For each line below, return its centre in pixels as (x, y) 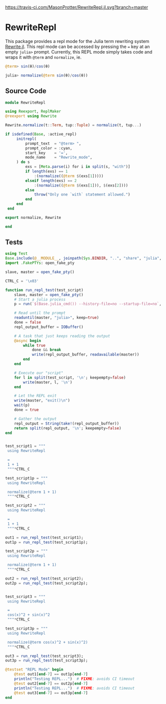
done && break (46, 350)
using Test (16, 254)
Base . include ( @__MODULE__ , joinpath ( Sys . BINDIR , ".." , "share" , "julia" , (83, 258)
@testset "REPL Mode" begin (34, 669)
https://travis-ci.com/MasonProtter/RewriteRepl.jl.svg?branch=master (77, 7)
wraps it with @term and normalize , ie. (43, 57)
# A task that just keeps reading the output (62, 336)
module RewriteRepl (25, 102)
